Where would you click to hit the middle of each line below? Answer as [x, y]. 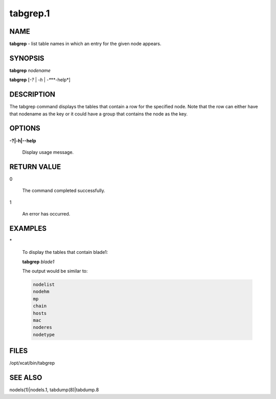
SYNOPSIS [27, 58]
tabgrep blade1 [38, 262]
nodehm [41, 292]
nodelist [44, 285]
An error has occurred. [46, 214]
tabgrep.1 [30, 13]
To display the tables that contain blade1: [65, 252]
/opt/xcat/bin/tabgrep [32, 363]
